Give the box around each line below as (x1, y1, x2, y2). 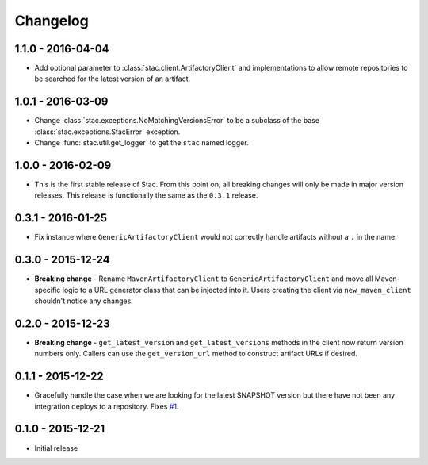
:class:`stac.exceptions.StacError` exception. (34, 127, 181, 136)
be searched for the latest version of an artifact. (34, 74, 191, 83)
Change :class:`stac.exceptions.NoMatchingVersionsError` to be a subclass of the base (34, 116, 320, 125)
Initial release (34, 443, 78, 452)
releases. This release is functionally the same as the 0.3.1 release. (34, 190, 258, 200)
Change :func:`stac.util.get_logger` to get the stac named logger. (34, 138, 249, 148)
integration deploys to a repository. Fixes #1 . (34, 402, 179, 411)
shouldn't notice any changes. (34, 296, 134, 306)
